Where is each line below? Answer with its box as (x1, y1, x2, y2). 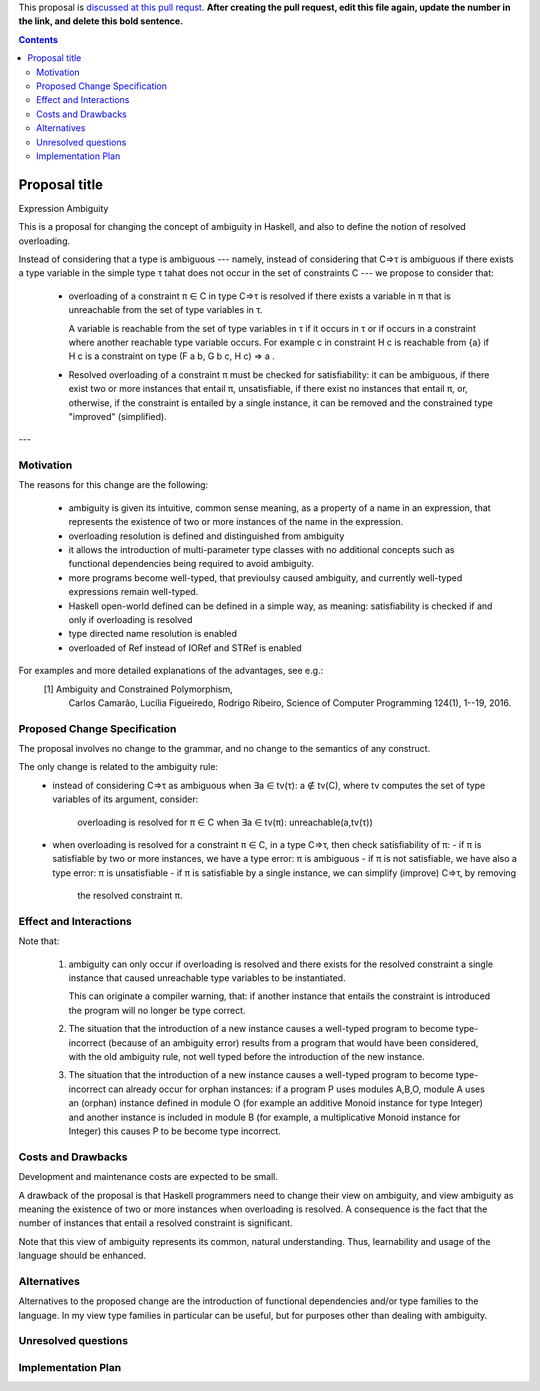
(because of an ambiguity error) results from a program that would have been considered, (108, 1036, 479, 1049)
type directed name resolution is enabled (68, 628, 238, 640)
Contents (18, 33, 59, 45)
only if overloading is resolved (68, 613, 193, 625)
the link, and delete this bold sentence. (18, 15, 184, 27)
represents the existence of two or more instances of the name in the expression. (68, 516, 404, 528)
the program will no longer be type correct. (68, 1004, 246, 1016)
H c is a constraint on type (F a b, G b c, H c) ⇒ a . (68, 350, 275, 362)
